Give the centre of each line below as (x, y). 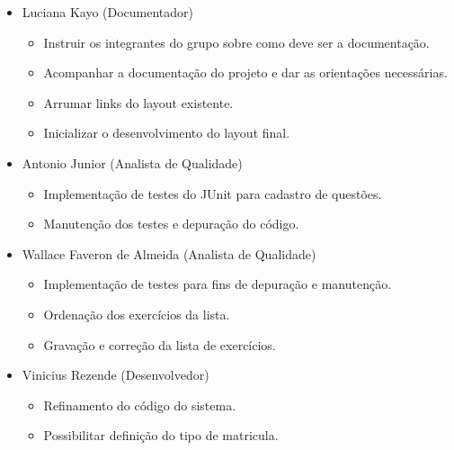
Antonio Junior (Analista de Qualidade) (132, 162)
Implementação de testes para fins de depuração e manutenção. (218, 284)
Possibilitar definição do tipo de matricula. (161, 435)
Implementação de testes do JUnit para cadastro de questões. (213, 193)
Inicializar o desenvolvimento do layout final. (167, 133)
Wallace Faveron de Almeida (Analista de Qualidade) (169, 253)
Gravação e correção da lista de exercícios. (160, 344)
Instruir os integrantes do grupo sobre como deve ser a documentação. (236, 42)
